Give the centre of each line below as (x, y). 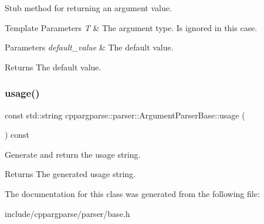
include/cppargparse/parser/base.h (67, 213)
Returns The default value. (53, 67)
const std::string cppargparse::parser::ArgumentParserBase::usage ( (125, 115)
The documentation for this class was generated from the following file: (132, 193)
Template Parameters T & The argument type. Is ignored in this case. (131, 27)
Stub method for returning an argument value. (88, 8)
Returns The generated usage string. (70, 174)
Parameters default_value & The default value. (89, 47)
